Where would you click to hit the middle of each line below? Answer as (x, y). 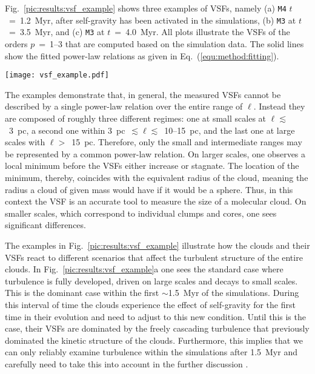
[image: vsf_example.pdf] (57, 75)
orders (16, 43)
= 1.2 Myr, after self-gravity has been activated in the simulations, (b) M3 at (152, 20)
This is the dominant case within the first (82, 293)
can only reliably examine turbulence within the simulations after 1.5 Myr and (151, 352)
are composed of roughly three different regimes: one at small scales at (136, 118)
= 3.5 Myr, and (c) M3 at (57, 32)
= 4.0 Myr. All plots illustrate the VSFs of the (202, 32)
